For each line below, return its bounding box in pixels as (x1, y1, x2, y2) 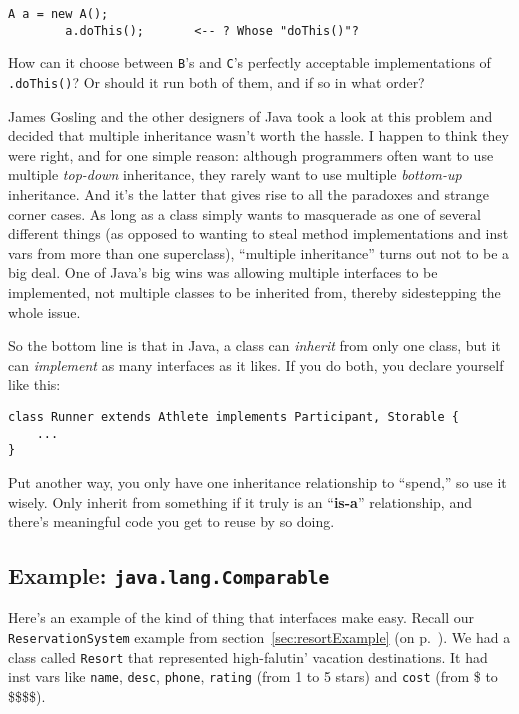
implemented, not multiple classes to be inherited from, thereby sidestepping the (8, 281, 501, 302)
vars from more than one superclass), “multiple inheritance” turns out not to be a (8, 242, 510, 263)
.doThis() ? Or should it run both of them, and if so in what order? (8, 71, 425, 92)
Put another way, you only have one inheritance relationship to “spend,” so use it (8, 471, 507, 492)
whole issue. (8, 301, 81, 322)
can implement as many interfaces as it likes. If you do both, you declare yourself (8, 354, 504, 375)
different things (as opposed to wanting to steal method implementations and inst (8, 223, 509, 244)
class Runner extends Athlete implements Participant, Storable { (8, 409, 460, 424)
